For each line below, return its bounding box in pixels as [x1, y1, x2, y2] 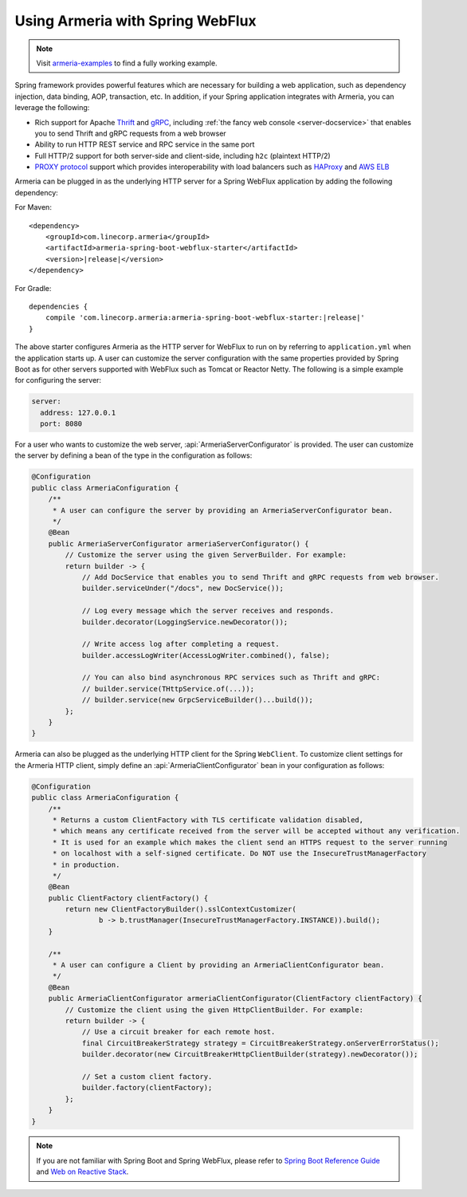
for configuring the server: [14, 376, 102, 385]
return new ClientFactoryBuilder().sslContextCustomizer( [65, 905, 296, 914]
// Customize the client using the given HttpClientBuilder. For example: [65, 1005, 364, 1014]
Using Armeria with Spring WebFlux [14, 12, 257, 30]
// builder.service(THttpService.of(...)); [81, 684, 255, 693]
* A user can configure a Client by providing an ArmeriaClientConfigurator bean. [52, 961, 385, 970]
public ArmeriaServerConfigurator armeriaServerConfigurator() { [48, 539, 309, 548]
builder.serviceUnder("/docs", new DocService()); [81, 584, 285, 593]
